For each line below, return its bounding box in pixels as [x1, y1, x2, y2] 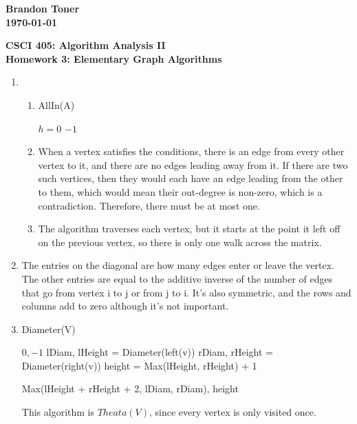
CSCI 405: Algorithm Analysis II [6, 38, 166, 52]
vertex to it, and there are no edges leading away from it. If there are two [38, 157, 348, 172]
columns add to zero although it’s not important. [21, 299, 229, 313]
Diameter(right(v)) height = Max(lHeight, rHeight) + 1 [21, 358, 257, 372]
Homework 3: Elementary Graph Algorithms [6, 51, 222, 65]
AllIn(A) [38, 97, 75, 112]
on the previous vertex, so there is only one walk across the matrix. [38, 234, 322, 249]
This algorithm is [21, 405, 94, 419]
